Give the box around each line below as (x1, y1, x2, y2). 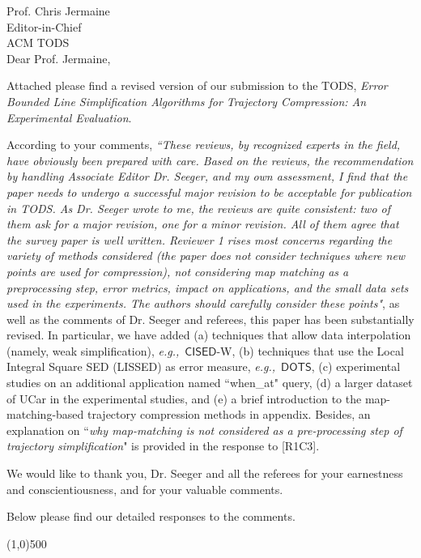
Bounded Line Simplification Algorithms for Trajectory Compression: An (6, 92, 367, 109)
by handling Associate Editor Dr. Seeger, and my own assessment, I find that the (6, 168, 408, 185)
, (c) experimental (311, 358, 401, 375)
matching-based (6, 406, 84, 423)
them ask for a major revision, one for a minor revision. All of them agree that (6, 215, 399, 232)
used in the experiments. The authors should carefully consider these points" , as (6, 295, 400, 312)
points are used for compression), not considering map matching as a (6, 262, 349, 279)
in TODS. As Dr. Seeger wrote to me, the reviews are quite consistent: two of (6, 199, 391, 216)
